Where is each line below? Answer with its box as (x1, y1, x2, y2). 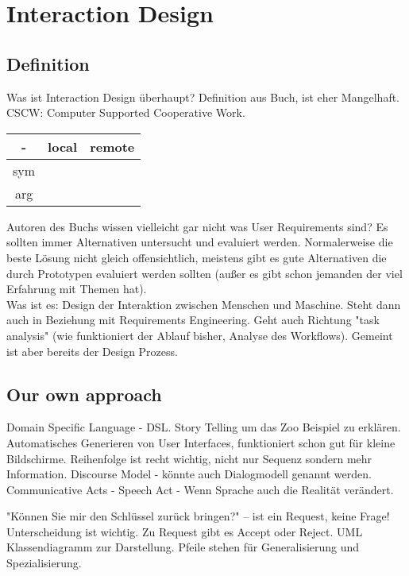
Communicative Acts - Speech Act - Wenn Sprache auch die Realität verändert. (6, 481, 394, 497)
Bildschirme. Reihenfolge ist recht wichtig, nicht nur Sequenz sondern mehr (6, 450, 372, 466)
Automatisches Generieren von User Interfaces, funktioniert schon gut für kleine (6, 434, 395, 450)
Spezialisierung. (6, 555, 82, 571)
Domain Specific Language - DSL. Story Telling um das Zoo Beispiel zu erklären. (6, 419, 401, 435)
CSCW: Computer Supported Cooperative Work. (6, 104, 245, 121)
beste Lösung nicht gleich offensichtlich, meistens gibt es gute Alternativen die (6, 249, 387, 265)
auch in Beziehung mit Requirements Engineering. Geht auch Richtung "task (6, 311, 380, 328)
